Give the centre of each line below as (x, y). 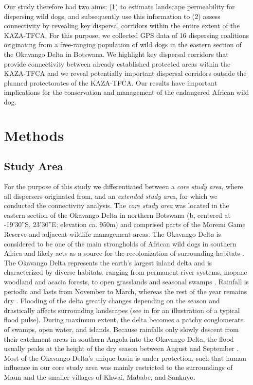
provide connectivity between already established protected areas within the (117, 63)
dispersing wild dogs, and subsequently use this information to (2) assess (112, 16)
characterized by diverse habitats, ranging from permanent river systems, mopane (126, 272)
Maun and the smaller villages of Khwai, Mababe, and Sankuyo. (100, 376)
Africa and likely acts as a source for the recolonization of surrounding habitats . (124, 253)
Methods (34, 135)
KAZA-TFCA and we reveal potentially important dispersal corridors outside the (125, 73)
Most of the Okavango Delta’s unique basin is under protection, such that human (125, 358)
